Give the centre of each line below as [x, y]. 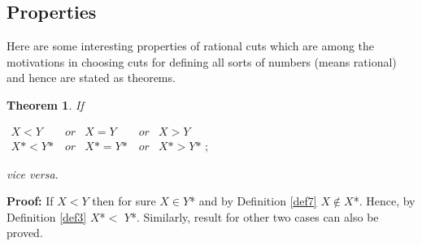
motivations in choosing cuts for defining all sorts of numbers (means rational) [202, 61]
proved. [25, 233]
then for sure [124, 201]
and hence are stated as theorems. [91, 78]
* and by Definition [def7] [253, 201]
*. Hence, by [384, 201]
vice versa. [33, 173]
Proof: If [30, 201]
